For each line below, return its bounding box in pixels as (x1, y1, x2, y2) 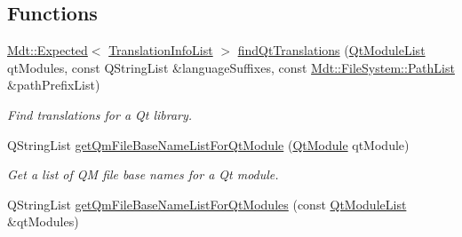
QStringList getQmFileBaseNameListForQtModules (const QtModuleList (7, 194, 407, 213)
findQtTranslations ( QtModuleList (237, 41, 426, 59)
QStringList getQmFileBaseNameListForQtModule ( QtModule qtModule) (7, 135, 410, 154)
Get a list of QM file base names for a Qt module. (7, 165, 279, 184)
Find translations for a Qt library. (7, 105, 193, 123)
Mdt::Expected (7, 41, 88, 59)
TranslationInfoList (108, 41, 213, 59)
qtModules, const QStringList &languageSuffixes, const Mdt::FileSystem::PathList (7, 58, 455, 76)
